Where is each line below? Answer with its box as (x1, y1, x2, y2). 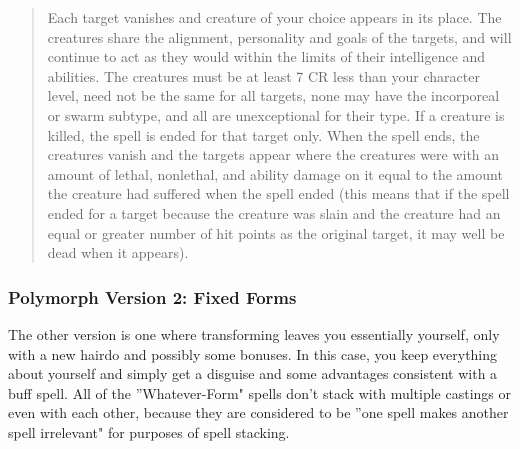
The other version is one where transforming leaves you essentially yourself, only (8, 323, 500, 344)
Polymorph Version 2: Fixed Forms (8, 284, 297, 309)
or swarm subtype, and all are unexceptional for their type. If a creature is (47, 104, 505, 125)
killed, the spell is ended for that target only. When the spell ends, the (47, 124, 480, 145)
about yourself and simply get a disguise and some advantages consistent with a (8, 363, 498, 384)
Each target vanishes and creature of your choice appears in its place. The (47, 7, 502, 27)
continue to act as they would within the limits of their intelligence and (47, 46, 486, 67)
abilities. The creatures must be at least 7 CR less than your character (47, 65, 480, 86)
